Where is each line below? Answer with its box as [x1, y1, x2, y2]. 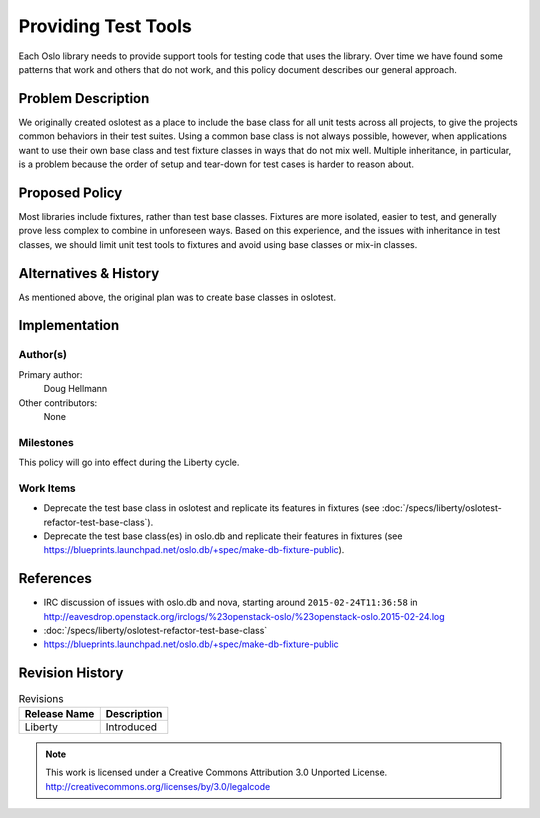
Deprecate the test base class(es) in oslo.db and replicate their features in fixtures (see [43, 530, 403, 542]
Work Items [18, 481, 76, 495]
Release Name [24, 706, 95, 720]
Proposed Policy [18, 184, 123, 201]
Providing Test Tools [18, 15, 192, 37]
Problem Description [18, 90, 150, 107]
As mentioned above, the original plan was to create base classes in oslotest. [18, 291, 337, 303]
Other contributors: [18, 396, 98, 409]
